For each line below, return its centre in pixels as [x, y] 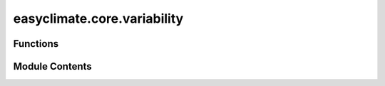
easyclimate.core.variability [98, 18]
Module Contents [52, 66]
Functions [36, 44]
